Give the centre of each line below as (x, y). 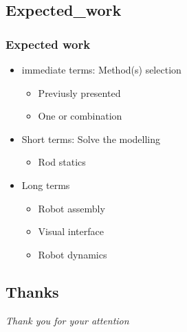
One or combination (80, 116)
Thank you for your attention (67, 320)
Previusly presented (79, 92)
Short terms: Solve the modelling (91, 139)
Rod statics (62, 162)
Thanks (32, 291)
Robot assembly (71, 208)
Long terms (46, 185)
